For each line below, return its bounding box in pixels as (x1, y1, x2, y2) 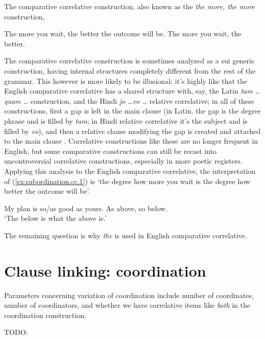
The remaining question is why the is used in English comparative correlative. (4, 230, 247, 240)
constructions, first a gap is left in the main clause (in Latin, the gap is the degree (4, 105, 261, 116)
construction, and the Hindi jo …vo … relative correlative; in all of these (30, 95, 254, 106)
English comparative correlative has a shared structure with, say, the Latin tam (4, 85, 253, 96)
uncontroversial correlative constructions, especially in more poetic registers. (4, 155, 243, 166)
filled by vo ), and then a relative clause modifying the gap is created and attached (4, 125, 261, 136)
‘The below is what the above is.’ (4, 213, 107, 223)
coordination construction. (4, 309, 86, 320)
